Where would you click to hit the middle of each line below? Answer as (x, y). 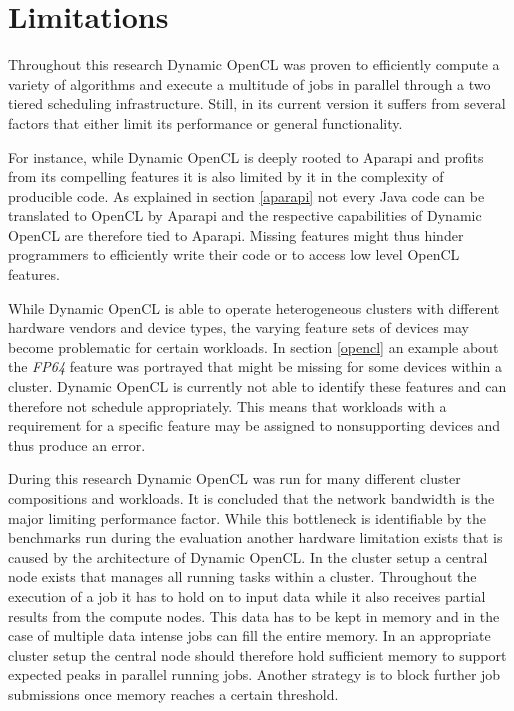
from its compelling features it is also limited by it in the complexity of (226, 176)
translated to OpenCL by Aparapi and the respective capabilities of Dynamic (245, 215)
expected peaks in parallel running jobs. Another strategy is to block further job (254, 674)
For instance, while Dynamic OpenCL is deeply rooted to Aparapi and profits (246, 156)
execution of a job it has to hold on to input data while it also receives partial (247, 595)
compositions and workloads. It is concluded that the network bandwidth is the (251, 498)
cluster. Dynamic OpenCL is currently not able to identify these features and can (257, 386)
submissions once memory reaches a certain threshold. (173, 693)
